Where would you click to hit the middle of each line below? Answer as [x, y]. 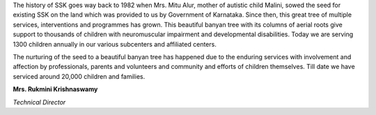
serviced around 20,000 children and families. [79, 76]
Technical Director [39, 102]
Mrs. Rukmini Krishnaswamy [55, 89]
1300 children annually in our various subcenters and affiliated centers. [115, 44]
